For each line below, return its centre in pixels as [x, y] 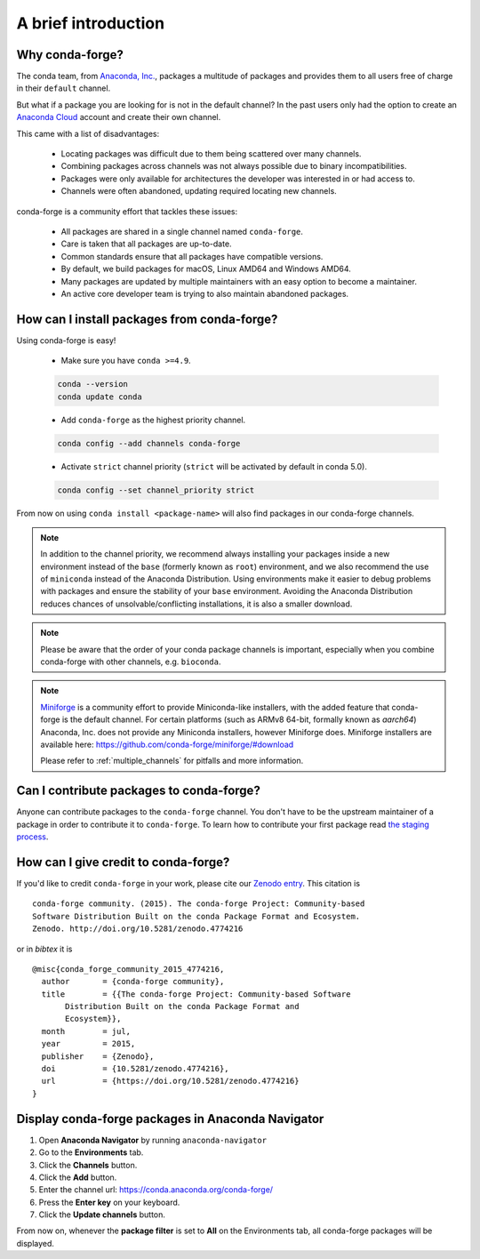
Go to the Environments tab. [91, 1152]
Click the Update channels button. [102, 1215]
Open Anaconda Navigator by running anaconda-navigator [152, 1140]
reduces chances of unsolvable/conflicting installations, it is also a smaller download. [196, 604]
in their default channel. [64, 88]
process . [32, 837]
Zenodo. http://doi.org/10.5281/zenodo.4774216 [138, 929]
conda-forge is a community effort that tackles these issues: [127, 211]
